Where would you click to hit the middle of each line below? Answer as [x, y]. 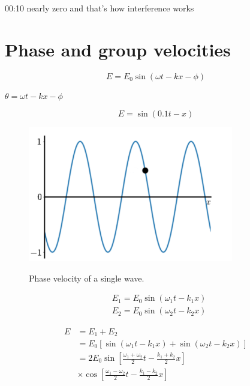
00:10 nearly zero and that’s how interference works [100, 8]
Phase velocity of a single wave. [87, 278]
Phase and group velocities [118, 49]
